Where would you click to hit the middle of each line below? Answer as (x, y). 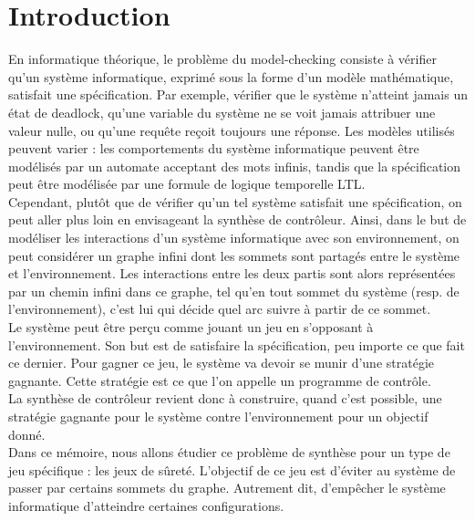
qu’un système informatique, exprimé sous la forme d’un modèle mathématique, (231, 76)
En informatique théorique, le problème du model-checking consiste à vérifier (222, 59)
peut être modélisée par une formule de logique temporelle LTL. (187, 184)
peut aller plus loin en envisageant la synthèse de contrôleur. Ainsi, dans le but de (237, 219)
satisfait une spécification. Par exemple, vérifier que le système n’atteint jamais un (238, 94)
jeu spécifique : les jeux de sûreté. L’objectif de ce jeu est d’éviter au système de (232, 469)
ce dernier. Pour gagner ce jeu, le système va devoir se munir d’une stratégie (221, 363)
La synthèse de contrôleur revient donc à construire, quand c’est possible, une (225, 398)
